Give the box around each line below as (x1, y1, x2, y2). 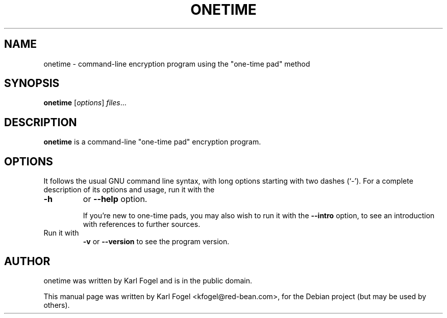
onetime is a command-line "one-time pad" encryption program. (43, 137, 261, 147)
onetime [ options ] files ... (43, 98, 127, 107)
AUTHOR (4, 254, 51, 268)
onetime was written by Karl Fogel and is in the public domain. (43, 276, 253, 285)
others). (43, 300, 70, 309)
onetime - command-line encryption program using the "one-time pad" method (43, 59, 310, 68)
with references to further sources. (83, 220, 201, 229)
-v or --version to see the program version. (83, 237, 230, 246)
